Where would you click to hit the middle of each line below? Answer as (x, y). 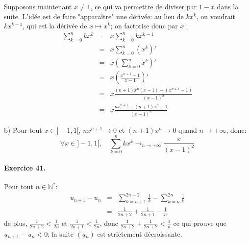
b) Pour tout (23, 130)
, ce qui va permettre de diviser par (144, 6)
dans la (228, 6)
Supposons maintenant (38, 6)
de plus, (16, 223)
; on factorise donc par (144, 26)
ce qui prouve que (200, 223)
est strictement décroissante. (140, 233)
